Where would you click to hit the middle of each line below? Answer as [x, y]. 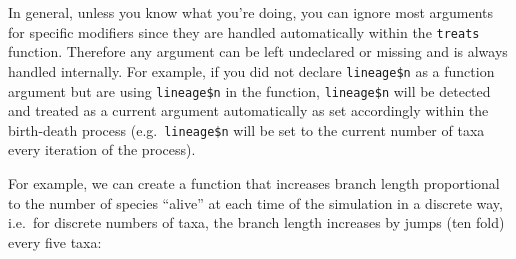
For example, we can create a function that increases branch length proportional [254, 183]
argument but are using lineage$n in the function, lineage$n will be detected [249, 90]
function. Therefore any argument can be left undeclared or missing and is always [258, 51]
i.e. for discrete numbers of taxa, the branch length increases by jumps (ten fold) [256, 222]
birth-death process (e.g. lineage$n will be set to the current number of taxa [246, 129]
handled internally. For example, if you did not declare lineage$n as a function [251, 70]
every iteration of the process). [102, 149]
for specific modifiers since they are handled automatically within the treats [244, 31]
